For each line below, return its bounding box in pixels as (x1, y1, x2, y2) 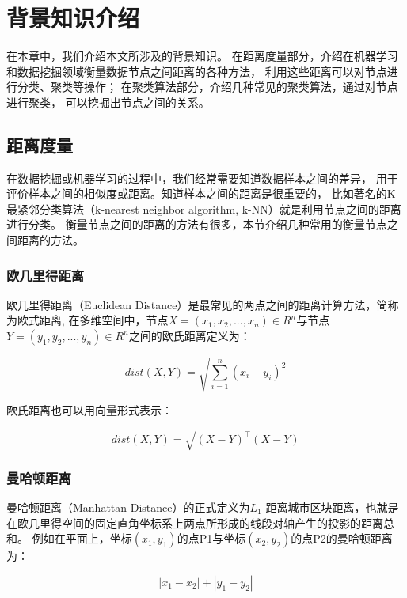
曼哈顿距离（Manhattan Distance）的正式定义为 (6, 498, 250, 515)
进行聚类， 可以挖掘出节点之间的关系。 (6, 93, 210, 110)
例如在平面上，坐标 (32, 530, 132, 547)
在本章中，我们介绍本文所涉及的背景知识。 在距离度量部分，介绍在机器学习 (6, 47, 398, 64)
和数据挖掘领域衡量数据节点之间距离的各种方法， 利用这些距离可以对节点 (6, 62, 387, 79)
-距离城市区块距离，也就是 (261, 498, 399, 515)
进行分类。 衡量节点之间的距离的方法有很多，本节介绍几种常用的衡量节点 (6, 216, 387, 233)
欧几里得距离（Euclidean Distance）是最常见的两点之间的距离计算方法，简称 (6, 296, 399, 312)
